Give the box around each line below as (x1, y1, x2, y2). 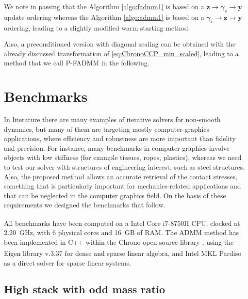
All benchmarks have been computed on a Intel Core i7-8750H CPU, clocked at (4, 218, 240, 228)
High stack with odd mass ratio (4, 281, 165, 296)
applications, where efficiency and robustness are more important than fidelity (4, 133, 236, 143)
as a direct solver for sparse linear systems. (4, 257, 132, 268)
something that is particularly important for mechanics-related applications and (4, 181, 241, 191)
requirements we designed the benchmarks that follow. (4, 200, 165, 210)
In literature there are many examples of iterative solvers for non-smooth (4, 114, 221, 125)
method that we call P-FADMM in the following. (4, 58, 149, 68)
